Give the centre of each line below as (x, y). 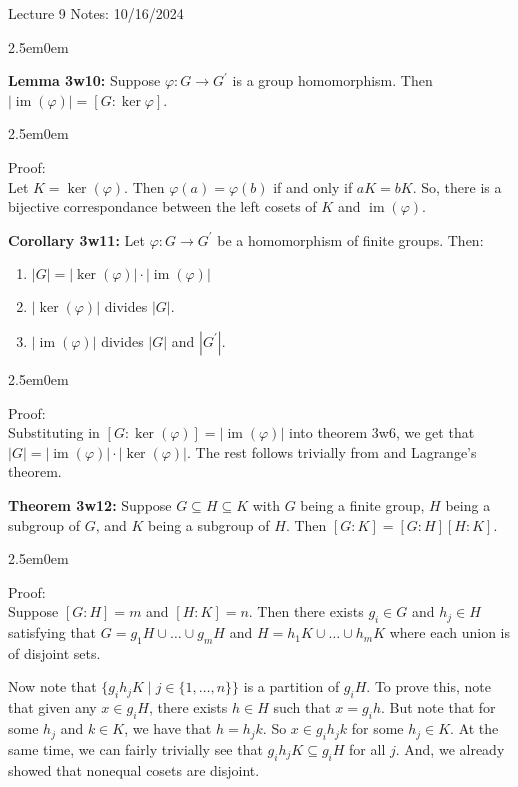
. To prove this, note (428, 686)
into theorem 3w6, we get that (381, 432)
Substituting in (54, 432)
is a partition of (291, 686)
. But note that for (438, 707)
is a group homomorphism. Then (332, 80)
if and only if (313, 186)
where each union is (449, 632)
